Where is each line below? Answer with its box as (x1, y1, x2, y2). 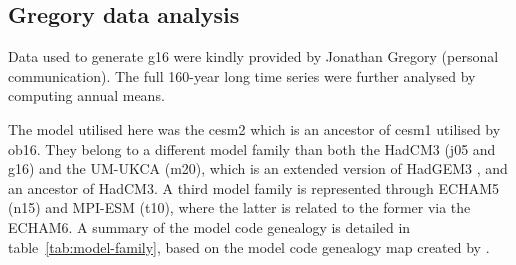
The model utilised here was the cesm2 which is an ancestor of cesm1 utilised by (8, 118, 501, 139)
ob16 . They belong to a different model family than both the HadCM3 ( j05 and (8, 138, 496, 159)
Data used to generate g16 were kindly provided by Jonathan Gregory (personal (8, 46, 499, 67)
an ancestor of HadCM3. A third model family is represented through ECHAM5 (8, 177, 500, 198)
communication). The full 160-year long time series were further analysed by (8, 65, 476, 86)
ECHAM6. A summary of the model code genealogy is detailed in (8, 216, 411, 237)
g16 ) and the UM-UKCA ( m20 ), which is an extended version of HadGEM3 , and (8, 158, 508, 179)
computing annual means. (8, 85, 165, 106)
